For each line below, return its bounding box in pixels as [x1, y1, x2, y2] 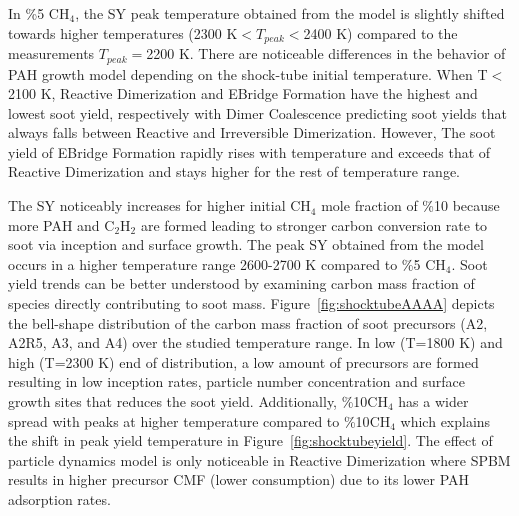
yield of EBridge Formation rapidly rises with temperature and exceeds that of [8, 141, 491, 162]
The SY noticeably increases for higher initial [8, 195, 286, 216]
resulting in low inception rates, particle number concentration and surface [8, 371, 466, 392]
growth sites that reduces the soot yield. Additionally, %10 [8, 391, 368, 411]
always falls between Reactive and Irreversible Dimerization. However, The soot [8, 122, 496, 143]
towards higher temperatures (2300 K [8, 22, 238, 43]
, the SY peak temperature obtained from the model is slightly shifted [75, 3, 505, 23]
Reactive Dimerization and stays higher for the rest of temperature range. [8, 161, 460, 182]
